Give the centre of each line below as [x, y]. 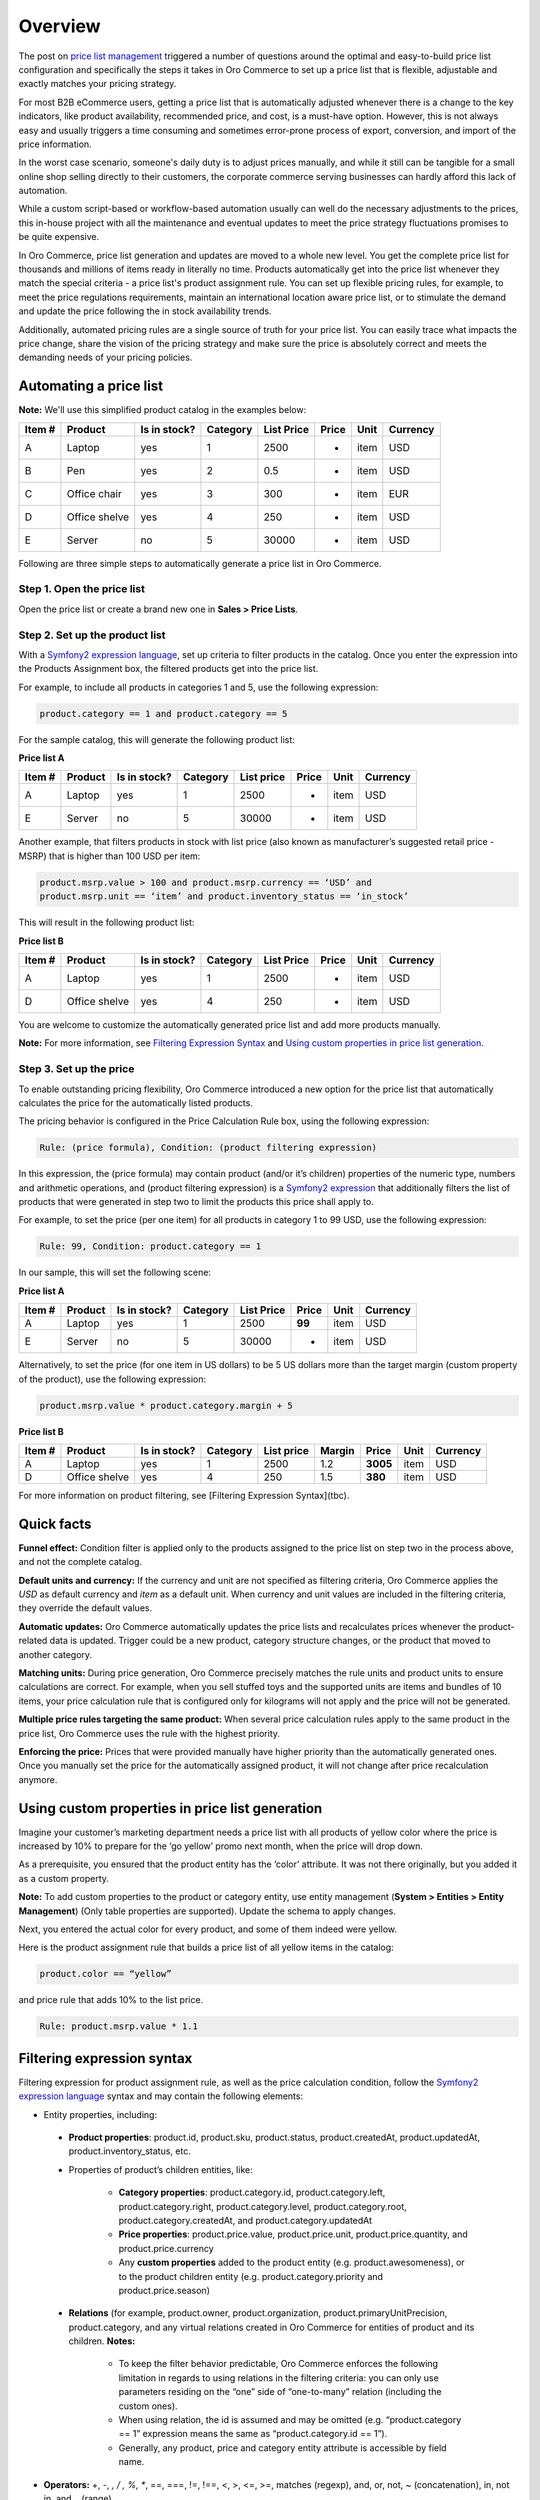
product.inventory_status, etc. [130, 2151]
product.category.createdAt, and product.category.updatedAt [245, 2220]
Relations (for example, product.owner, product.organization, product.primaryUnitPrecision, [258, 2313]
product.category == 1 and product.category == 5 [163, 713]
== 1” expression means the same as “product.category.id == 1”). [253, 2434]
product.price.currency [166, 2248]
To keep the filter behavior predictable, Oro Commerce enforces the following [278, 2364]
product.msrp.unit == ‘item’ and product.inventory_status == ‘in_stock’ [224, 896]
